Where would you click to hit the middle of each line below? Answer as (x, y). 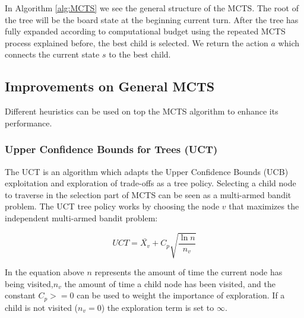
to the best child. (140, 54)
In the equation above (45, 272)
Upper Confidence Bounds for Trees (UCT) (111, 149)
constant (20, 295)
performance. (28, 123)
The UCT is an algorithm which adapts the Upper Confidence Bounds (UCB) (147, 171)
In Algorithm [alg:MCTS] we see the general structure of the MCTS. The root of (152, 8)
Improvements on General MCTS (110, 86)
